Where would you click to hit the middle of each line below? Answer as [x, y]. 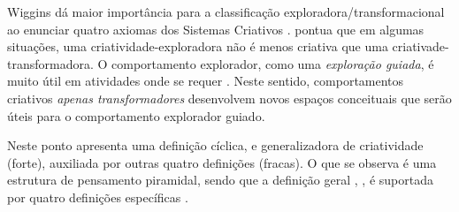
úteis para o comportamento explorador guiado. [136, 115]
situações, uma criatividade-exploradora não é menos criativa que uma [198, 46]
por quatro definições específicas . [98, 197]
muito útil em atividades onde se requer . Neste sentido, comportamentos [206, 81]
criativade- [421, 46]
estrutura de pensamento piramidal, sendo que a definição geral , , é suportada [220, 180]
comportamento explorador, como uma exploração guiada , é [273, 63]
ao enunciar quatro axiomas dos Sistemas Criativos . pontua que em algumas [216, 29]
